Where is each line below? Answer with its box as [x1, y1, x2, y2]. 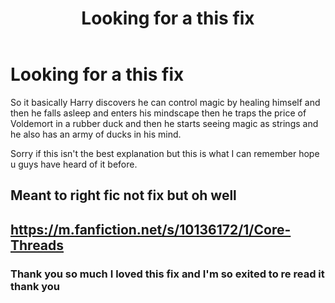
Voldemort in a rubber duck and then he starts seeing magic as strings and [10, 117, 319, 129]
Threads [10, 237, 65, 254]
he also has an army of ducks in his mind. [10, 128, 182, 140]
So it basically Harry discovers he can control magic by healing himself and [10, 96, 321, 108]
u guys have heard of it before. [10, 158, 138, 170]
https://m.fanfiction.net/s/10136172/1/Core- [10, 221, 292, 238]
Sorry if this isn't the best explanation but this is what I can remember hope [10, 147, 320, 159]
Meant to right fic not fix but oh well [10, 187, 237, 204]
